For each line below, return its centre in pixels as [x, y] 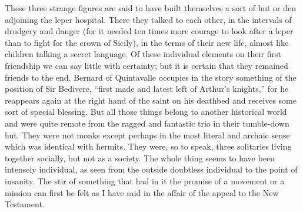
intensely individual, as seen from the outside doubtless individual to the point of [151, 169]
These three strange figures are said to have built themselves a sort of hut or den [150, 8]
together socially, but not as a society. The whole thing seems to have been [140, 158]
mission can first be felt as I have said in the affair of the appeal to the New [142, 192]
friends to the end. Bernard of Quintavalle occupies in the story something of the [151, 77]
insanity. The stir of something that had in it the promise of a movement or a [145, 180]
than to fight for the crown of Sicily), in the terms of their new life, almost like [147, 42]
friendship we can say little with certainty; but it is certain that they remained [146, 65]
